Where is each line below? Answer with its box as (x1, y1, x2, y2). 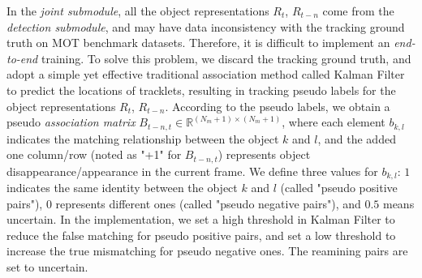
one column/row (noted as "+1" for (6, 146, 182, 163)
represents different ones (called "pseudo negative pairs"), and (55, 195, 361, 212)
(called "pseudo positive (280, 179, 398, 196)
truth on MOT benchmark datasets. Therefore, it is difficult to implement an (6, 34, 390, 51)
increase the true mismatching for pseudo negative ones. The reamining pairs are (6, 242, 408, 259)
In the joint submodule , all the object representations (6, 2, 269, 19)
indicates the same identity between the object (6, 179, 238, 196)
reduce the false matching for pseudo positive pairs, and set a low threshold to (6, 226, 396, 243)
